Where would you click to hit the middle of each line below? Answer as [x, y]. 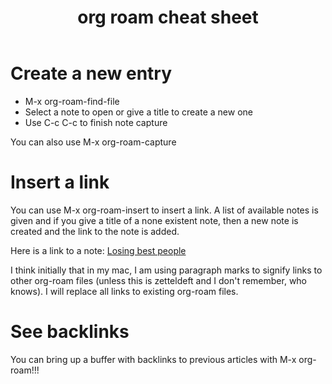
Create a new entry [91, 73]
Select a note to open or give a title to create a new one [138, 112]
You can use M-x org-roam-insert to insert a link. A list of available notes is [164, 210]
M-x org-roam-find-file [72, 101]
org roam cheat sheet [168, 17]
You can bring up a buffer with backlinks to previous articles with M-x [153, 359]
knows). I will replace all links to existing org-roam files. [124, 291]
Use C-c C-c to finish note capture [96, 122]
